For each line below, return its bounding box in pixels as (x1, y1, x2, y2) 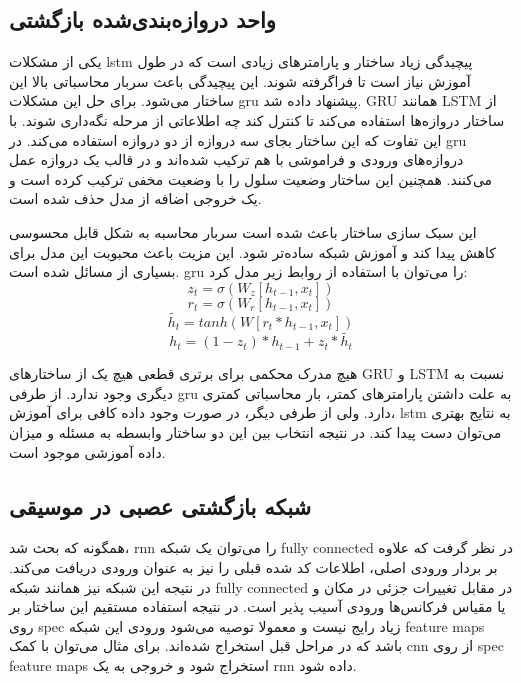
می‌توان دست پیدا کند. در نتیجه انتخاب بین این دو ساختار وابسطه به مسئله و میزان (9, 421, 502, 442)
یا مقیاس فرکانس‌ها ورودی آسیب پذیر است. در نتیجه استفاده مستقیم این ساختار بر (9, 596, 506, 617)
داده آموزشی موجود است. (9, 441, 166, 462)
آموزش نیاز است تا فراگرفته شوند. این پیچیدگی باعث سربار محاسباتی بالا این (9, 70, 471, 91)
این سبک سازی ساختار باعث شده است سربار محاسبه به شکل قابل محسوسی (9, 221, 477, 242)
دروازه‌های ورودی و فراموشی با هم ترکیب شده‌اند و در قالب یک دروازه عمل (9, 149, 464, 170)
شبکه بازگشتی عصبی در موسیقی (9, 490, 312, 521)
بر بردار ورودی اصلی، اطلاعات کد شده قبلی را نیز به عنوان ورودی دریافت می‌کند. (9, 556, 498, 577)
